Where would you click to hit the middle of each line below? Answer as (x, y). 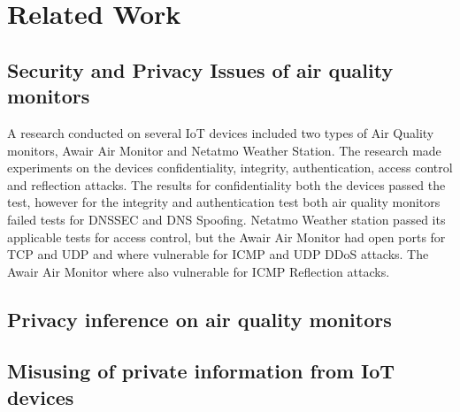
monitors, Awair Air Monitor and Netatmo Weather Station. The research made (224, 150)
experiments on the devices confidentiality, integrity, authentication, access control (230, 168)
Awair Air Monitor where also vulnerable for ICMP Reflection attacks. (199, 271)
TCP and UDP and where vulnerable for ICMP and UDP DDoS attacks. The (218, 254)
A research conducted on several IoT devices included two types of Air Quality (221, 132)
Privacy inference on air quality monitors (199, 319)
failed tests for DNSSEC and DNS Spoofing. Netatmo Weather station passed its (226, 219)
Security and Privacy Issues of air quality (200, 69)
